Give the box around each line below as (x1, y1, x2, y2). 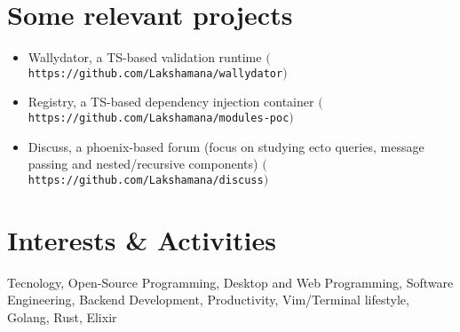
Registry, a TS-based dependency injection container (28, 92, 314, 111)
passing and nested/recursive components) (28, 154, 258, 173)
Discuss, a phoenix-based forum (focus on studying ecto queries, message (28, 137, 424, 155)
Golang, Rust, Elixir (7, 307, 117, 326)
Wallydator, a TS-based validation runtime (28, 48, 262, 67)
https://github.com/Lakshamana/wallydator (28, 67, 283, 80)
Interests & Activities (7, 221, 276, 257)
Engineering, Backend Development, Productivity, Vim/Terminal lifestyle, (7, 290, 409, 309)
